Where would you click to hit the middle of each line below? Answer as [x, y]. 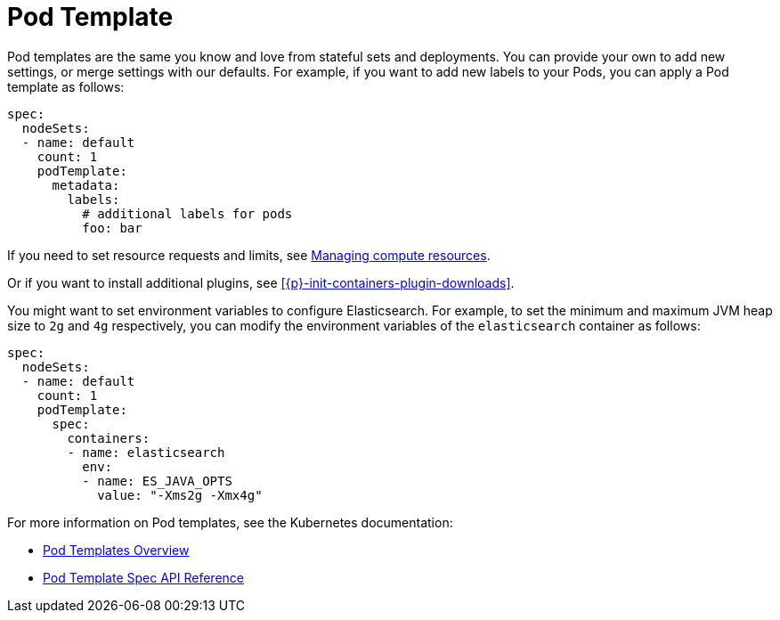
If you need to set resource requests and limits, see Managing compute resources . [249, 255]
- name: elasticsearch [146, 452]
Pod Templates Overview [116, 550]
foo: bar [112, 228]
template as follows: [66, 86]
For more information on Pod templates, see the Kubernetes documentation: [230, 522]
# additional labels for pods [187, 213]
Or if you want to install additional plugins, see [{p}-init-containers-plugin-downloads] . [261, 282]
